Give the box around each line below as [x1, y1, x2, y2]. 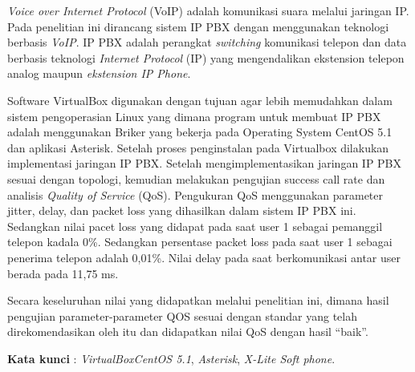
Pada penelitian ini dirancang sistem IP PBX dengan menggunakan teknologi [7, 18, 389, 34]
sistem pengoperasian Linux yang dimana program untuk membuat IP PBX [7, 107, 381, 124]
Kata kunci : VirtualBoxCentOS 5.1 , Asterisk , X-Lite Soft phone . [7, 350, 336, 366]
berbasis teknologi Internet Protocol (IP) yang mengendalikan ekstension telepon [7, 49, 405, 66]
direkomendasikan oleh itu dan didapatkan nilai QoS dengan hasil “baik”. [7, 323, 368, 340]
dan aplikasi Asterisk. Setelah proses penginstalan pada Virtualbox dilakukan [7, 139, 389, 156]
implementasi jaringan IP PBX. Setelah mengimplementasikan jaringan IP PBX [7, 155, 402, 172]
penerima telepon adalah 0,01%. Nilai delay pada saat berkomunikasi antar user [7, 249, 401, 265]
